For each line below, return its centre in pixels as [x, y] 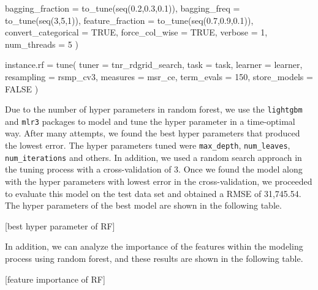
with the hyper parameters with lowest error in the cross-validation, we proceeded [159, 181]
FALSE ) [22, 88]
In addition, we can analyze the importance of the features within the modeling [154, 246]
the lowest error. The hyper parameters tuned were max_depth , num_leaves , [148, 145]
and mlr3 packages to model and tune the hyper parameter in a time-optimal [150, 121]
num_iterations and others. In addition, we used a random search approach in [153, 157]
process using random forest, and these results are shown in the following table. [154, 258]
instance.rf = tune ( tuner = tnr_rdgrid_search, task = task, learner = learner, [154, 65]
